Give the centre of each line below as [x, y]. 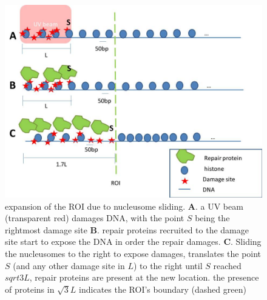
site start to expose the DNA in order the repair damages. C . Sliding [133, 242]
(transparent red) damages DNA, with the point [95, 218]
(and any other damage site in [69, 265]
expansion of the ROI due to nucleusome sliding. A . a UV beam [124, 206]
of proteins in [30, 289]
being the [212, 218]
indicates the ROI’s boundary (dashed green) [163, 289]
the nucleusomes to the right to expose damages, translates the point [133, 253]
